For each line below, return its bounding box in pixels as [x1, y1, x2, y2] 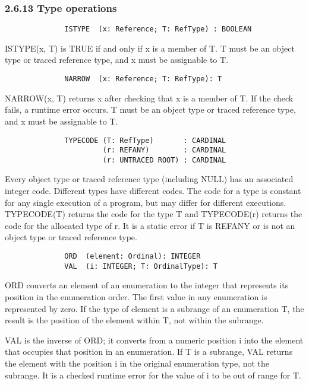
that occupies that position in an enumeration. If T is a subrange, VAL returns [5, 345, 293, 358]
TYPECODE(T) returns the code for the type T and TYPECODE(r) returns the [5, 208, 302, 220]
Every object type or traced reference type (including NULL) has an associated [5, 173, 294, 185]
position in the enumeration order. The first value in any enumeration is [5, 290, 267, 303]
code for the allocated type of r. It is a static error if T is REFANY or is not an [5, 219, 295, 231]
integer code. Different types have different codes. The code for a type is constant [5, 184, 301, 197]
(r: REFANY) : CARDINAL [102, 146, 226, 155]
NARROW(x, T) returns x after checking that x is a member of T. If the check [5, 91, 294, 104]
